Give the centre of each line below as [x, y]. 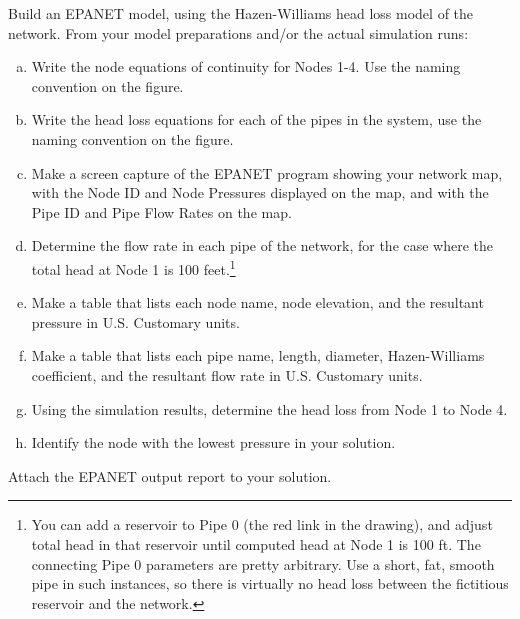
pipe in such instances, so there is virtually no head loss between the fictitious [270, 583]
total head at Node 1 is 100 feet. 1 [133, 267]
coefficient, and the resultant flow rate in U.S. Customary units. [227, 374]
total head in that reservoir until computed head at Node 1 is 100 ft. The [256, 543]
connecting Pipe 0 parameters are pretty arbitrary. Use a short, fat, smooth [263, 563]
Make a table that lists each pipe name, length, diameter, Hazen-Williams [258, 355]
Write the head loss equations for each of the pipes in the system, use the [256, 119]
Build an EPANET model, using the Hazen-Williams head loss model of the [241, 13]
